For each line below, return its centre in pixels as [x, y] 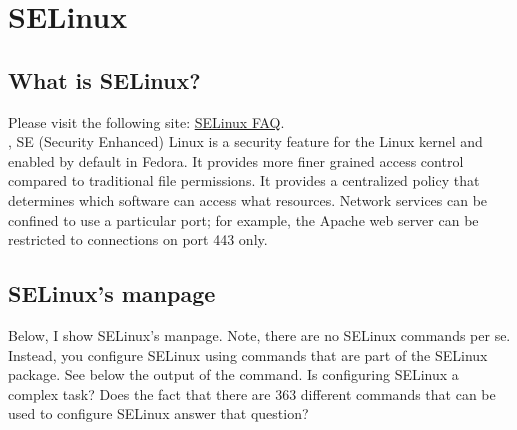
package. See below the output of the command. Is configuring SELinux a [233, 374]
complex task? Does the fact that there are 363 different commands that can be [252, 393]
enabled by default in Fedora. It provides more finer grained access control [236, 160]
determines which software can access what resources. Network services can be [248, 199]
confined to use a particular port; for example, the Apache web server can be [243, 219]
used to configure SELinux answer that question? [158, 413]
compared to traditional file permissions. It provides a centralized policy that [244, 180]
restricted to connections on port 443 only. [138, 239]
